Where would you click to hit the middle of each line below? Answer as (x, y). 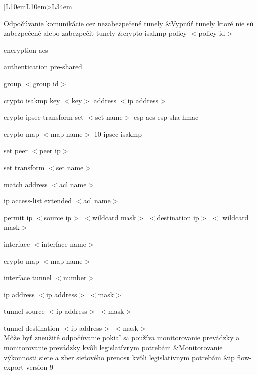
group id (46, 83)
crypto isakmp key (32, 100)
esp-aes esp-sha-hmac (166, 117)
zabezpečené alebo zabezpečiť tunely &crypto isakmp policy (96, 33)
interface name (64, 244)
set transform (24, 167)
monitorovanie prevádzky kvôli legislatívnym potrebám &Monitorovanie (113, 347)
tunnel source (24, 311)
